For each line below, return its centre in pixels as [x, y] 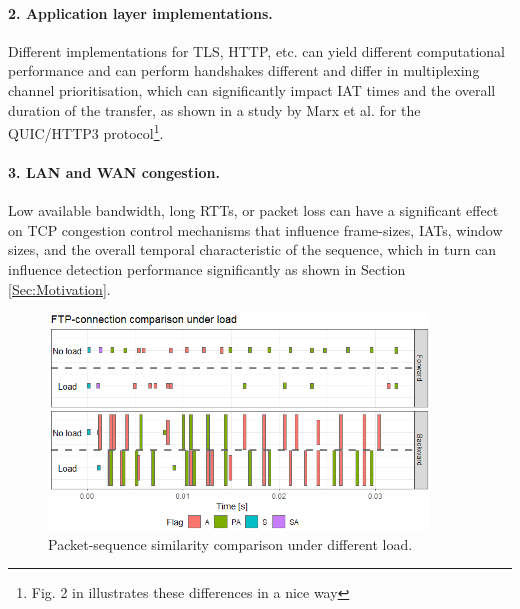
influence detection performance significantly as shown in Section [207, 269]
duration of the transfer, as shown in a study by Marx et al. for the [214, 109]
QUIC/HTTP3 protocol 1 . [86, 131]
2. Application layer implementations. [140, 12]
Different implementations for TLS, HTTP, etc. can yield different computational [256, 50]
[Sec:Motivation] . [59, 288]
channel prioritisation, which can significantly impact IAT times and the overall [252, 89]
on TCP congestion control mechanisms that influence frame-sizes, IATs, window [255, 229]
